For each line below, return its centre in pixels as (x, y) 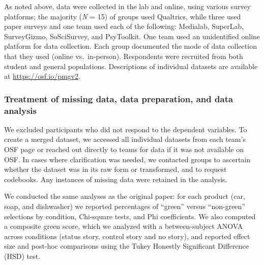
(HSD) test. (22, 256)
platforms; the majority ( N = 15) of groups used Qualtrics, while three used (123, 16)
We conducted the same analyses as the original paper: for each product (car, (125, 196)
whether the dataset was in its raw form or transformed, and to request (115, 169)
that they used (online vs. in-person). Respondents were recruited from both (124, 56)
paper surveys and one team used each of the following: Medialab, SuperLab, (124, 26)
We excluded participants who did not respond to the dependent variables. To (126, 129)
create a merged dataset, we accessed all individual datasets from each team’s (125, 139)
